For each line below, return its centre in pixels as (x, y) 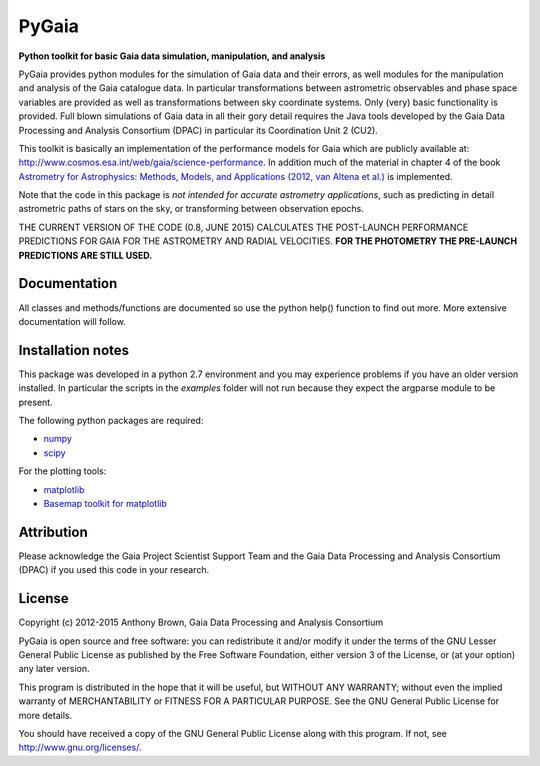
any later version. (54, 669)
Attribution (53, 531)
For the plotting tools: (62, 471)
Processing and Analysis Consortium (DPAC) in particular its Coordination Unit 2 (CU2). (198, 130)
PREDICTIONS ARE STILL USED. (85, 255)
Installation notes (74, 350)
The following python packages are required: (111, 420)
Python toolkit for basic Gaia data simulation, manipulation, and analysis (172, 56)
